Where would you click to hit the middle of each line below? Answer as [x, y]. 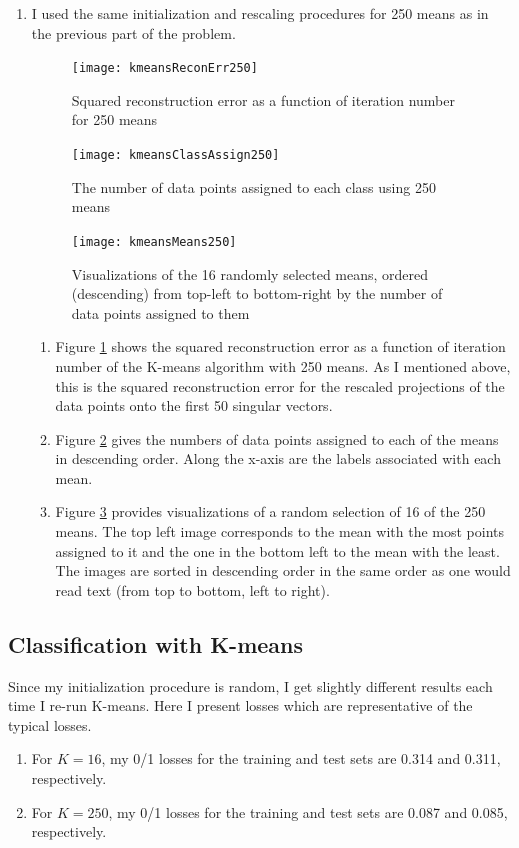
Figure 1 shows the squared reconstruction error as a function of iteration [280, 346]
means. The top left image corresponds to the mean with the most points [280, 531]
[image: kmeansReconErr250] [164, 68]
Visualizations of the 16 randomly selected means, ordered [250, 273]
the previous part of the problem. [133, 32]
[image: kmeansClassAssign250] [175, 155]
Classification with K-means [156, 643]
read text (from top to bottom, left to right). [192, 589]
